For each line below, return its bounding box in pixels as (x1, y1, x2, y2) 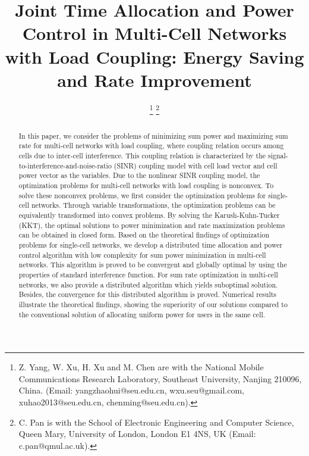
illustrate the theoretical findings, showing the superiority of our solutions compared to (18, 299, 288, 309)
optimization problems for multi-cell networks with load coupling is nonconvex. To (18, 180, 274, 190)
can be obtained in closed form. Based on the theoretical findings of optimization (18, 230, 270, 240)
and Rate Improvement (57, 67, 252, 92)
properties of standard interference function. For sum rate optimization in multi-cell (18, 269, 278, 279)
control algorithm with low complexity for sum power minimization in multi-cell (18, 249, 266, 260)
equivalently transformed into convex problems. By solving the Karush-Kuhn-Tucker (18, 210, 280, 220)
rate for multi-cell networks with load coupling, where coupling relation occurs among (18, 140, 284, 151)
